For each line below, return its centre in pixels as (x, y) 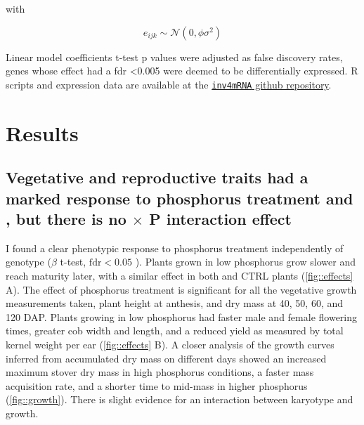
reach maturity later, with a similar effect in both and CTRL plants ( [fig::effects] (180, 275)
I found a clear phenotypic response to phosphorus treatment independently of (175, 248)
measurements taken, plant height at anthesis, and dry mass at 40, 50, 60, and (175, 303)
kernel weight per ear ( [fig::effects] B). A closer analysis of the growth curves (170, 344)
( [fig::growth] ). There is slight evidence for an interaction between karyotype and (180, 399)
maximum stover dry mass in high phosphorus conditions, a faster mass (160, 372)
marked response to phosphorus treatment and (180, 198)
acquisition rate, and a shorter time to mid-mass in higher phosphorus (157, 385)
